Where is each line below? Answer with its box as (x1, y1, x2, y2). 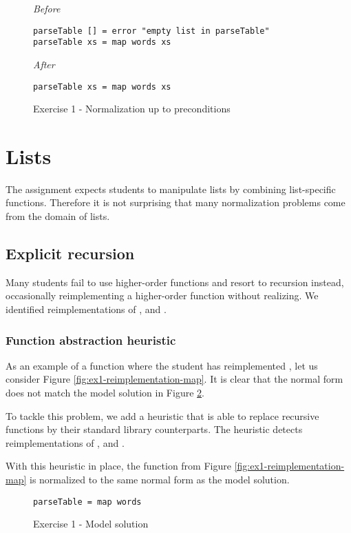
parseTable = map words (33, 496, 142, 507)
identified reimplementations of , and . (6, 302, 167, 316)
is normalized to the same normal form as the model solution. (30, 472, 290, 487)
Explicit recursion (6, 243, 135, 264)
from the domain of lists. (6, 209, 110, 223)
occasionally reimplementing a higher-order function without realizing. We (6, 288, 319, 303)
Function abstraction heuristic (6, 331, 176, 348)
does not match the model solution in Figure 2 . (6, 385, 204, 400)
